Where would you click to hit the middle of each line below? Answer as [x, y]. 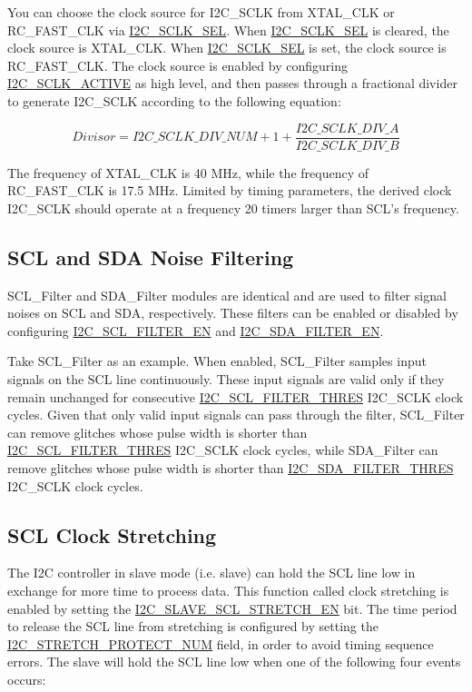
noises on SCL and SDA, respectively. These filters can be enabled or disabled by [233, 313]
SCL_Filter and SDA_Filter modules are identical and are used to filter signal [227, 295]
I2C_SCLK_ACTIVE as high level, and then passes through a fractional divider [232, 83]
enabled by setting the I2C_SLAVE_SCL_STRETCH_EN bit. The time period [232, 608]
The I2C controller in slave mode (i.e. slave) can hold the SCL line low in [211, 573]
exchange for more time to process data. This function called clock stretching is [228, 590]
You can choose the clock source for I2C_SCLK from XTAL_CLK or [201, 12]
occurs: [27, 679]
